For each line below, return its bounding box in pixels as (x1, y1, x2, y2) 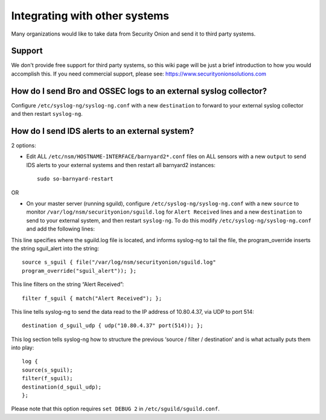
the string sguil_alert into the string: (11, 244, 100, 252)
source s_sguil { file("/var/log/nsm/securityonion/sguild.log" (22, 259, 217, 266)
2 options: (11, 142, 36, 149)
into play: (11, 344, 34, 351)
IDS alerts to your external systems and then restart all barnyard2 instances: (26, 161, 216, 168)
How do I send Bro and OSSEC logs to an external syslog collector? (11, 86, 267, 96)
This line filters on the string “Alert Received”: (11, 281, 124, 288)
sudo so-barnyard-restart (37, 176, 114, 182)
